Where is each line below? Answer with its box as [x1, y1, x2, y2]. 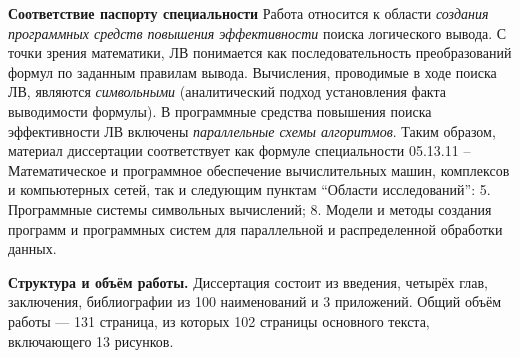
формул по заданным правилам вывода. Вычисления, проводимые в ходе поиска [8, 61, 497, 82]
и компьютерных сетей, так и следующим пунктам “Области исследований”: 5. [8, 179, 491, 200]
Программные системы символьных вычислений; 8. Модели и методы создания [8, 198, 492, 219]
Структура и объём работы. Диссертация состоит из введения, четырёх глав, [8, 271, 488, 292]
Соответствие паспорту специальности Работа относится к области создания [8, 3, 489, 23]
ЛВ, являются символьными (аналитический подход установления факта [8, 81, 446, 102]
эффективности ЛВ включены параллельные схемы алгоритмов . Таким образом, [8, 120, 496, 141]
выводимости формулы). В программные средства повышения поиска [8, 100, 432, 121]
